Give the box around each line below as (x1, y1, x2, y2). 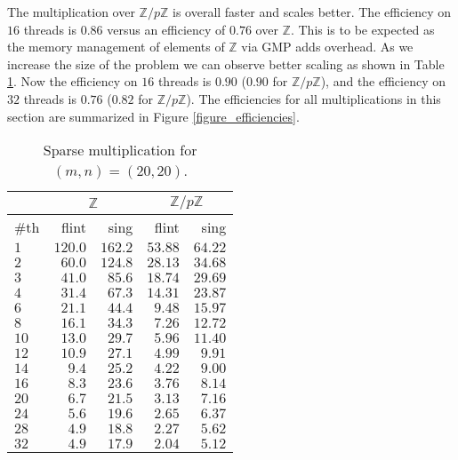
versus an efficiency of (107, 20, 226, 38)
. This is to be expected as (290, 20, 435, 38)
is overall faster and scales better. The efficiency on (173, 3, 452, 20)
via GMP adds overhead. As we (241, 37, 414, 56)
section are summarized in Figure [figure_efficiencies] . (7, 107, 300, 125)
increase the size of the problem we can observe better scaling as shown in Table (7, 54, 445, 73)
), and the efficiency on (320, 72, 446, 91)
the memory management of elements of (7, 37, 225, 56)
